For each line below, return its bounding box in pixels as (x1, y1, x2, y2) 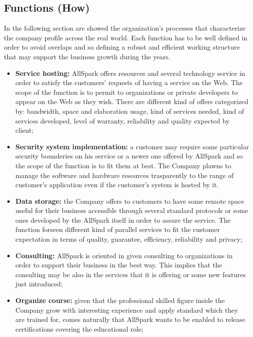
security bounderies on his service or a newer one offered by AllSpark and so (15, 151, 243, 161)
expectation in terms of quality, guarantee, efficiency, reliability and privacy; (15, 234, 242, 244)
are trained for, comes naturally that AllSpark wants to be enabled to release (15, 314, 245, 324)
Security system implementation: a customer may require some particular (15, 141, 249, 151)
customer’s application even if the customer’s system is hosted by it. (15, 179, 219, 190)
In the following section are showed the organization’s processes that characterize (4, 23, 246, 33)
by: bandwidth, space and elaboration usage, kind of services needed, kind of (15, 106, 244, 116)
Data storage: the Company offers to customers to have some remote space (15, 195, 244, 206)
